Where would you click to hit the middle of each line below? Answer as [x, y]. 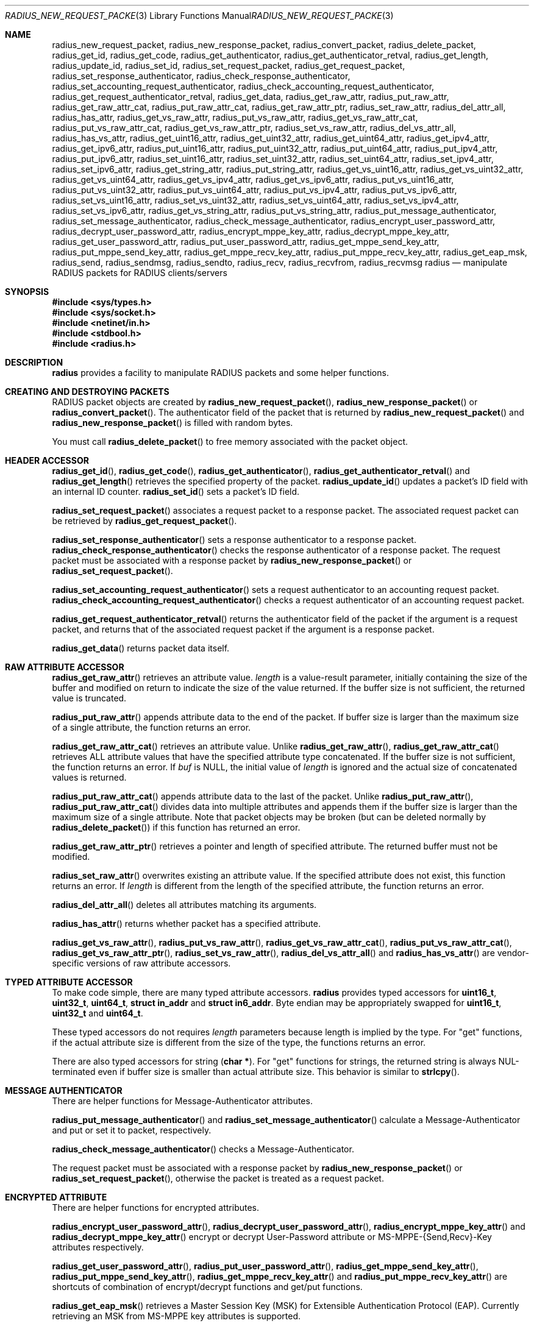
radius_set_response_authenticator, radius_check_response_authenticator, [201, 76]
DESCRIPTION [34, 362]
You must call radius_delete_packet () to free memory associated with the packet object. [230, 441]
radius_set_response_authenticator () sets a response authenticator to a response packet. [234, 540]
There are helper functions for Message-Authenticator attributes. [182, 1101]
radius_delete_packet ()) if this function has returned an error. [176, 827]
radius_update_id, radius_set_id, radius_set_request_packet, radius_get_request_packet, [229, 66]
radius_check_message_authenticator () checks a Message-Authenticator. [203, 1149]
